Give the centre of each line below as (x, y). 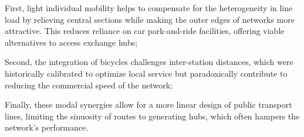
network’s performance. (47, 127)
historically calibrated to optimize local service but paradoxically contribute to (146, 73)
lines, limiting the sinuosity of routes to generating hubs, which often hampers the (152, 116)
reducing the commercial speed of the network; (89, 85)
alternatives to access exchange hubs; (71, 42)
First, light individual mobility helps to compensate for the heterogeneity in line (149, 8)
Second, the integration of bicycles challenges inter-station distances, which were (149, 62)
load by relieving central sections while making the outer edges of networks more (150, 19)
